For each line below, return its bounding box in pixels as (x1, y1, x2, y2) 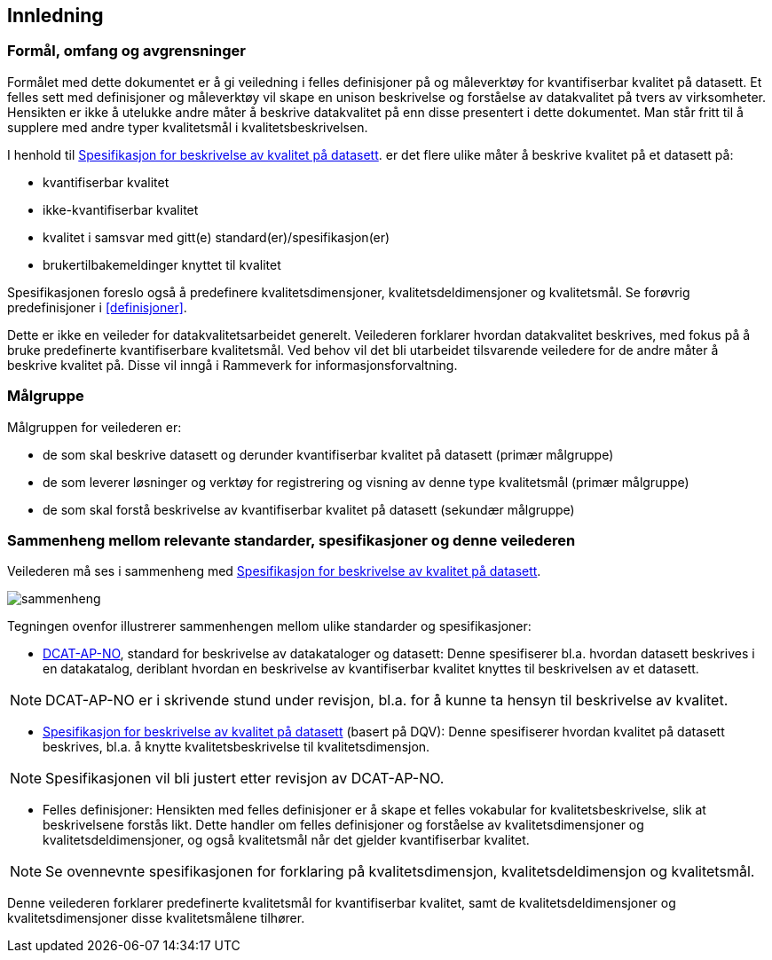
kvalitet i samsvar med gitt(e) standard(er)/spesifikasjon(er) (43, 229, 390, 245)
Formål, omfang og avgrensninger (7, 42, 246, 60)
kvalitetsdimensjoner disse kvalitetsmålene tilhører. (7, 910, 305, 926)
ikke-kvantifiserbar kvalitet (43, 201, 199, 217)
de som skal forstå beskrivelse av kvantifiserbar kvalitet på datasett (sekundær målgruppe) (43, 501, 575, 517)
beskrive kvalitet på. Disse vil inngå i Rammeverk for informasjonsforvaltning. (7, 357, 458, 373)
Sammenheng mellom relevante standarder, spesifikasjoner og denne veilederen (7, 531, 576, 549)
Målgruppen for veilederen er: (7, 419, 182, 435)
